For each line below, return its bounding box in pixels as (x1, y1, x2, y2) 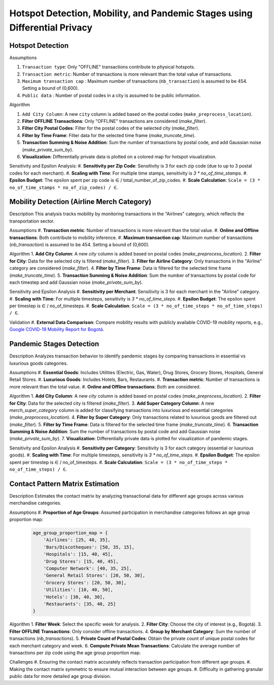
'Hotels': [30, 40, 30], (43, 594, 106, 600)
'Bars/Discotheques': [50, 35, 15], (43, 544, 134, 550)
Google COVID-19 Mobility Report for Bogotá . (9, 327, 104, 333)
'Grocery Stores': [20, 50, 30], (43, 579, 127, 585)
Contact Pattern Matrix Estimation (9, 479, 119, 488)
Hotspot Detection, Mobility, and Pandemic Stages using (9, 8, 253, 19)
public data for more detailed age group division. (9, 673, 111, 679)
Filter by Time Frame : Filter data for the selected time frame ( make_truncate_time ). (22, 132, 196, 138)
